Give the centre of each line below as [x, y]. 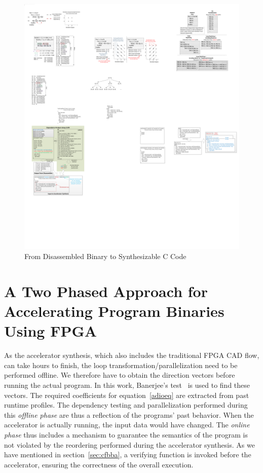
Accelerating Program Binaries [114, 311]
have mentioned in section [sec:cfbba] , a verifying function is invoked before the [128, 454]
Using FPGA [51, 331]
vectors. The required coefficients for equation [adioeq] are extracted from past [127, 395]
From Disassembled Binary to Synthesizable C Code [105, 256]
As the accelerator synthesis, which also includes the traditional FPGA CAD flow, [132, 355]
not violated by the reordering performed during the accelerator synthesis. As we [129, 444]
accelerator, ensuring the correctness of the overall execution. [99, 464]
